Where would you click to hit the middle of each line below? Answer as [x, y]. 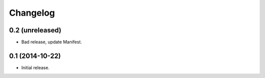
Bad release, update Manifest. [52, 42]
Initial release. [35, 67]
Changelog [32, 13]
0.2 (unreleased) [35, 30]
